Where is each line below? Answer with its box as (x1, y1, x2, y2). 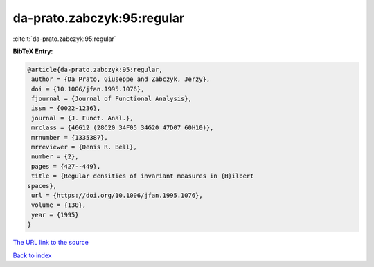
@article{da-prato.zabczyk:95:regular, (27, 66, 163, 73)
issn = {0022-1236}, (31, 104, 101, 112)
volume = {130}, (31, 201, 87, 209)
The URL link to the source (12, 239, 89, 247)
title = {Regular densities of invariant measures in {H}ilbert (31, 172, 254, 180)
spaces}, (27, 182, 57, 190)
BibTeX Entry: (12, 47, 53, 55)
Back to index (12, 251, 52, 259)
